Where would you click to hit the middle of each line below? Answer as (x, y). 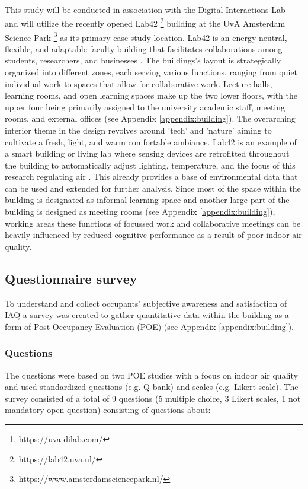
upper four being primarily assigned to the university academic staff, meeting (145, 107)
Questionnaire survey (71, 278)
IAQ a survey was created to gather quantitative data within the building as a (147, 315)
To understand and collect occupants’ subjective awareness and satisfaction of (146, 303)
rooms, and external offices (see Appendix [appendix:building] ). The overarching (150, 118)
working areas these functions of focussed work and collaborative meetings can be (153, 223)
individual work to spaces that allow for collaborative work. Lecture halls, (139, 83)
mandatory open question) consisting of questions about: (108, 410)
